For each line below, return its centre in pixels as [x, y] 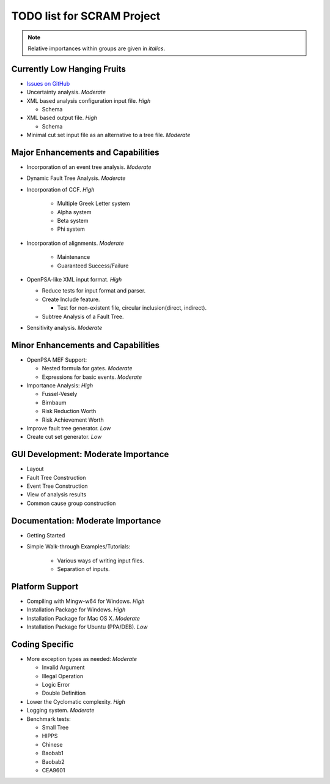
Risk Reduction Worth [69, 411]
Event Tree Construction [57, 486]
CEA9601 [53, 770]
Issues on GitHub [48, 83]
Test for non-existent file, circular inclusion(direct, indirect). [132, 308]
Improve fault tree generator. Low [69, 428]
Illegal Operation [63, 676]
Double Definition [64, 693]
